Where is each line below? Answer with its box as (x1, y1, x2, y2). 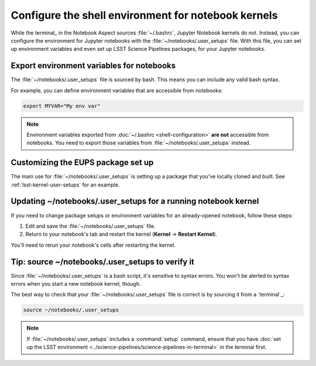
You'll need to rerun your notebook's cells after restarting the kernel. (11, 241, 176, 248)
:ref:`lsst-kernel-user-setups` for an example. (11, 181, 120, 188)
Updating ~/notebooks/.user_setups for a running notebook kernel (11, 196, 259, 206)
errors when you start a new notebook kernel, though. (11, 281, 141, 288)
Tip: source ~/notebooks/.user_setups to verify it (11, 257, 194, 267)
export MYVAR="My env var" (23, 102, 101, 109)
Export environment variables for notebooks (11, 61, 176, 71)
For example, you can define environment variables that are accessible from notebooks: (11, 87, 223, 94)
